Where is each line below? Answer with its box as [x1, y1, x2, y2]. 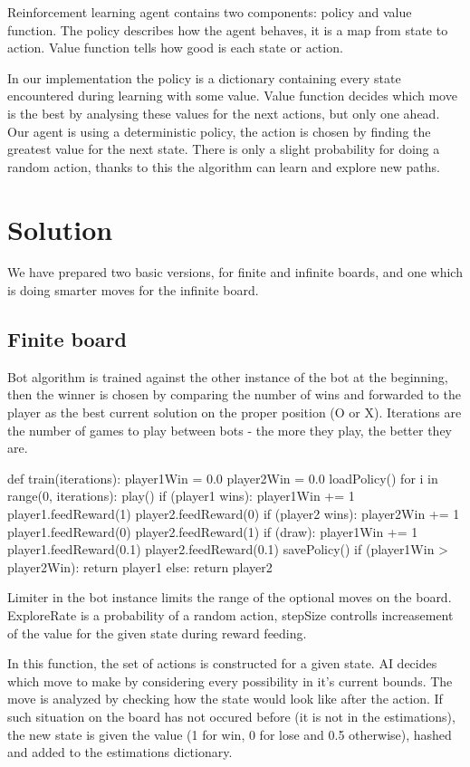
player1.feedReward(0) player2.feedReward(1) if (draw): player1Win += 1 [7, 522, 418, 541]
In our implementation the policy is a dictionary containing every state [7, 68, 401, 87]
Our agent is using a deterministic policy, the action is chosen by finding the [7, 121, 431, 140]
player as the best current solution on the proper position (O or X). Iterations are [7, 403, 462, 422]
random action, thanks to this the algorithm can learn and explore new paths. [7, 157, 440, 176]
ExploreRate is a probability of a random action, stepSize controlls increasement [7, 605, 454, 624]
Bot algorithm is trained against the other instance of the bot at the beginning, [7, 367, 448, 386]
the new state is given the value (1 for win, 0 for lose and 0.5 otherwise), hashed [7, 724, 452, 743]
